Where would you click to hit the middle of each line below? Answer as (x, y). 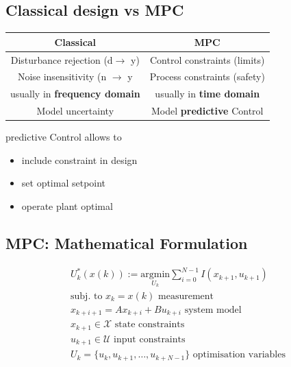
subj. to (87, 296)
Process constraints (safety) (207, 76)
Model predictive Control (207, 111)
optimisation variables (239, 355)
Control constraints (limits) (207, 59)
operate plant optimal (67, 205)
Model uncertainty (75, 111)
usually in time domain (207, 94)
